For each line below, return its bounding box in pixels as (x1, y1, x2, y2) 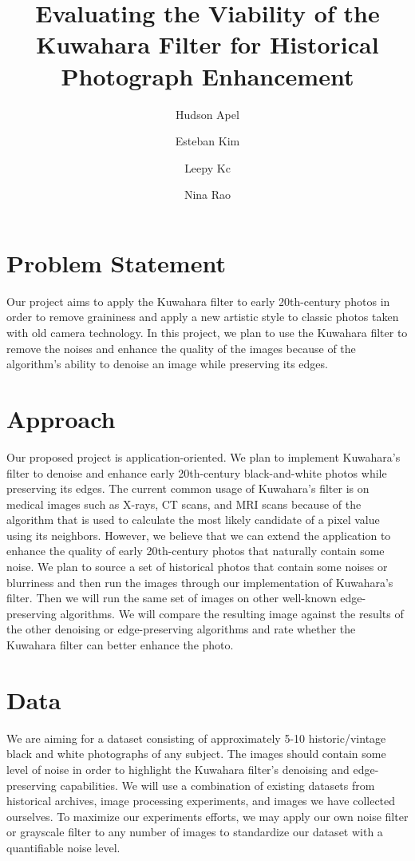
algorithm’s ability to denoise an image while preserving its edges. (6, 355, 328, 372)
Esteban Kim (175, 133, 240, 149)
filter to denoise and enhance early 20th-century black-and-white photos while (6, 464, 387, 481)
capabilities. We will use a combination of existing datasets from (60, 776, 375, 793)
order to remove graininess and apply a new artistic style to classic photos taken (6, 308, 399, 325)
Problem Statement (6, 246, 226, 279)
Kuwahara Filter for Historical (36, 28, 379, 61)
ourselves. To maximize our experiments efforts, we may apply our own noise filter (6, 807, 409, 824)
